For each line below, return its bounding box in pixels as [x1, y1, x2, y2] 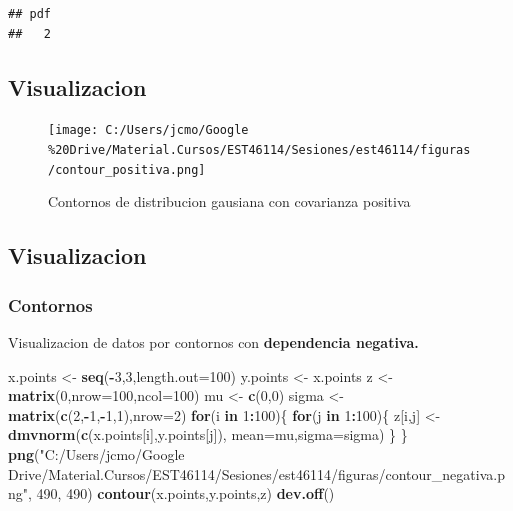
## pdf [8, 7, 51, 21]
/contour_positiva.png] [48, 162, 206, 177]
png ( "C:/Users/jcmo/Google [8, 443, 185, 464]
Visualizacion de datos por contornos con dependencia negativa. [8, 331, 419, 352]
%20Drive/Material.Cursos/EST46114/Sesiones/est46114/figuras [48, 143, 471, 158]
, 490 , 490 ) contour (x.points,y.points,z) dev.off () [28, 483, 335, 504]
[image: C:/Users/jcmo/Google [48, 123, 249, 138]
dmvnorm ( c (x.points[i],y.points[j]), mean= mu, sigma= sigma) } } [8, 424, 408, 445]
